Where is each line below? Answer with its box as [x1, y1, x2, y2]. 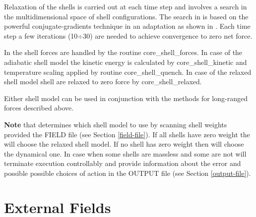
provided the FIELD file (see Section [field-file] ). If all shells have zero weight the [4, 129, 250, 139]
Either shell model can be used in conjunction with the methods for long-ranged [4, 93, 248, 103]
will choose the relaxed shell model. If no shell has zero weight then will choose [4, 139, 244, 149]
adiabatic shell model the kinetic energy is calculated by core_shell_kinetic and [4, 56, 247, 67]
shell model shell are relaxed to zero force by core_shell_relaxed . [4, 76, 202, 87]
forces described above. [4, 103, 74, 113]
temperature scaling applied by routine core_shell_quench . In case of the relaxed [4, 66, 252, 77]
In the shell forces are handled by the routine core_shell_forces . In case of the [4, 47, 243, 57]
